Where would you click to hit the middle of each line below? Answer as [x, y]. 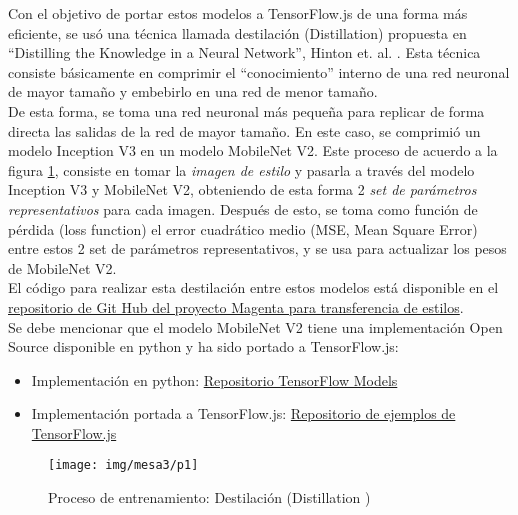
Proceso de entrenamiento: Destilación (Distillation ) [209, 497]
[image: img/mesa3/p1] [123, 465]
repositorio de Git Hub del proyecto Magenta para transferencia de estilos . [236, 306]
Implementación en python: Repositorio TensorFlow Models [214, 379]
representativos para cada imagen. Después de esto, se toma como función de [243, 208]
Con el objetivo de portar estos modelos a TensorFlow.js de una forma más [238, 13]
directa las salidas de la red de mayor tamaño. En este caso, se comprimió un [244, 130]
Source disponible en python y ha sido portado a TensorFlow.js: [203, 346]
